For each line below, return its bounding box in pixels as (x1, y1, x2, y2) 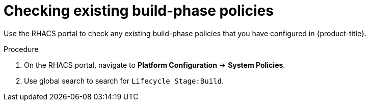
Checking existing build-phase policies (4, 2, 274, 19)
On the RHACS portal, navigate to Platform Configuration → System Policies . (24, 60, 285, 69)
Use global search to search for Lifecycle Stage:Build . (24, 76, 224, 85)
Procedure (4, 44, 39, 54)
